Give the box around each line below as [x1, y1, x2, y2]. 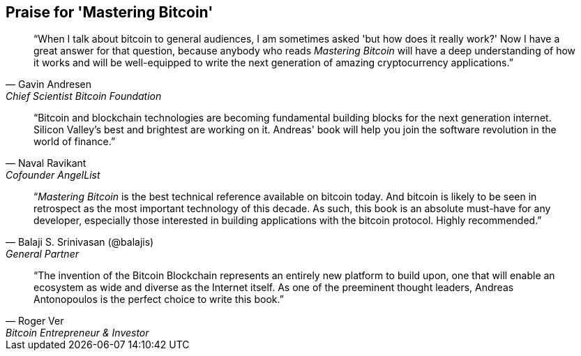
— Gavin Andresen [6, 78, 92, 91]
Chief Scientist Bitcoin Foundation [6, 90, 162, 103]
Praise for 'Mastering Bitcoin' [6, 3, 213, 21]
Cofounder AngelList [6, 169, 100, 181]
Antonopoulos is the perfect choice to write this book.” [33, 293, 284, 306]
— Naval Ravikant [6, 157, 86, 170]
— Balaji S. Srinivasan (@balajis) [6, 236, 154, 249]
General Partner [6, 248, 79, 260]
